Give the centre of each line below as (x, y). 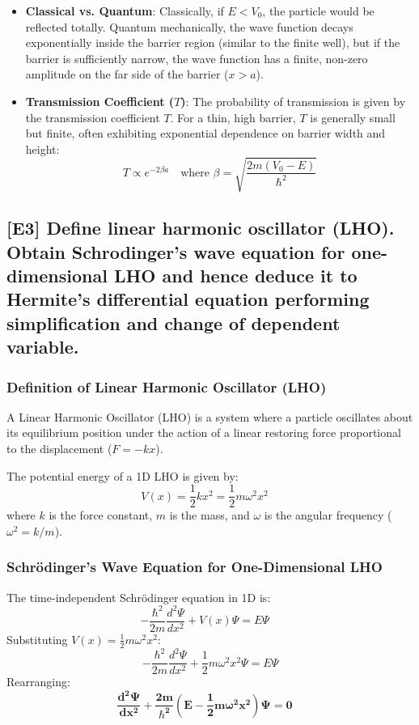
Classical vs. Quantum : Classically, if (125, 11)
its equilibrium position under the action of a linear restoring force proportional (204, 432)
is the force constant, (101, 515)
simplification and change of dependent (174, 322)
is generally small (353, 117)
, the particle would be (318, 11)
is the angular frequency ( (328, 515)
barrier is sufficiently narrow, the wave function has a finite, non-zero (197, 58)
